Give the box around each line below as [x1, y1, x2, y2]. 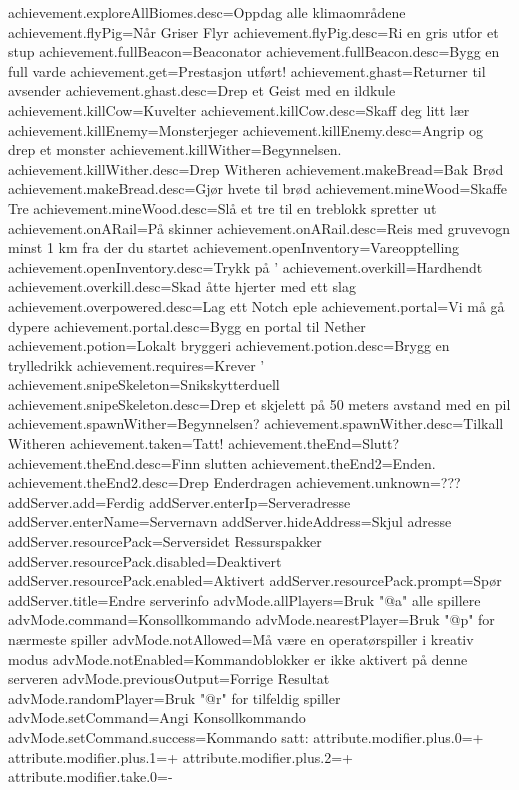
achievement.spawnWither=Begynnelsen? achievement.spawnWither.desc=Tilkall [8, 413, 504, 434]
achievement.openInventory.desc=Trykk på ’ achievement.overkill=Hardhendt [8, 256, 483, 277]
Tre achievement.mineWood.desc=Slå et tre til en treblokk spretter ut [8, 197, 437, 218]
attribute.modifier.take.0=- [8, 766, 173, 787]
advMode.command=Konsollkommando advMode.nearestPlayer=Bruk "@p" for [8, 609, 495, 630]
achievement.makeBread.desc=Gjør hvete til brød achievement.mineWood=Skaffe [8, 178, 508, 199]
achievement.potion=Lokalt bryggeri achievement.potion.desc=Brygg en [8, 335, 450, 356]
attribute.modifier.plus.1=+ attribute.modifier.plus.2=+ [8, 746, 353, 767]
